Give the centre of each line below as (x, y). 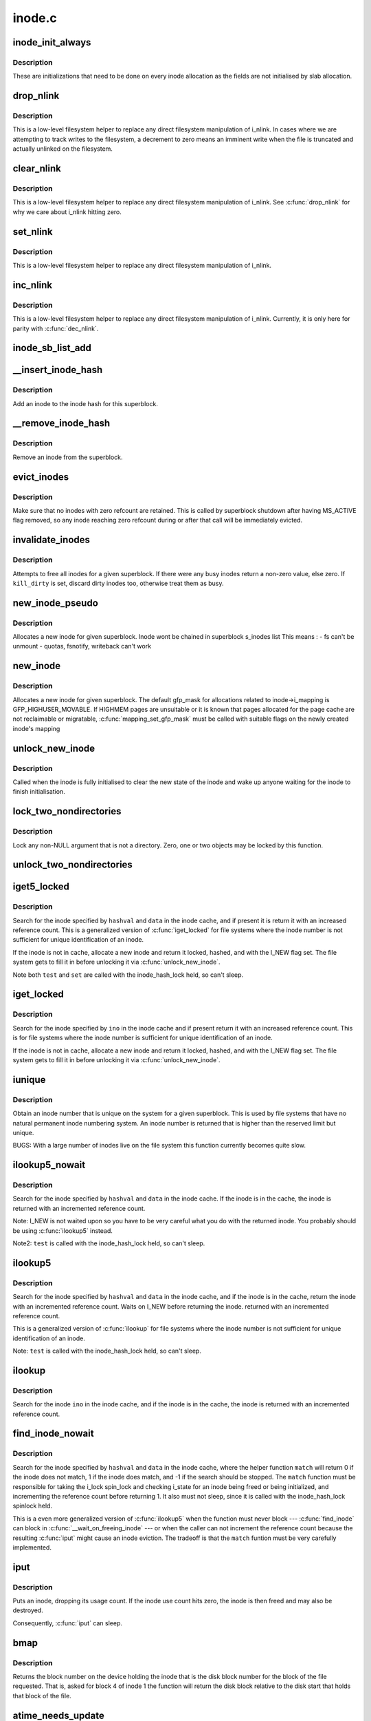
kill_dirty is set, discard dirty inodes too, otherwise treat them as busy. (118, 583)
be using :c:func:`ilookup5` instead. (63, 1231)
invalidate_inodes (52, 540)
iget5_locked (41, 887)
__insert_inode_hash (58, 370)
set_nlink (33, 232)
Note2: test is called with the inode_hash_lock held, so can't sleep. (109, 1243)
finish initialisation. (39, 792)
